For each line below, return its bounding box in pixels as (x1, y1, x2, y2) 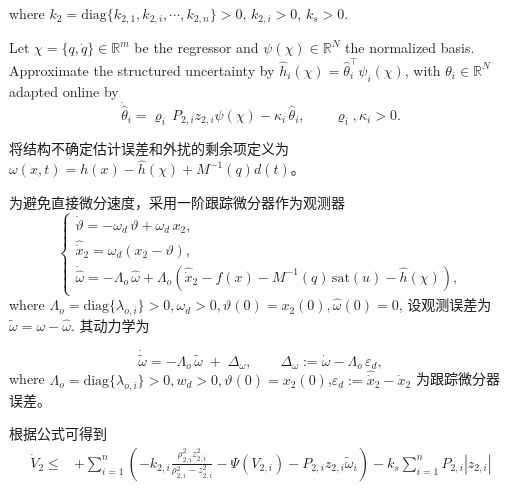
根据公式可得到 (9, 423, 107, 444)
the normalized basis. (345, 37, 475, 58)
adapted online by (9, 80, 119, 101)
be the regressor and (134, 37, 259, 58)
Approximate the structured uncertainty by (9, 59, 275, 80)
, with (404, 59, 441, 80)
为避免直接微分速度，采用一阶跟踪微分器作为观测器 (9, 191, 345, 212)
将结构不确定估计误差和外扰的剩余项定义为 (9, 138, 289, 159)
